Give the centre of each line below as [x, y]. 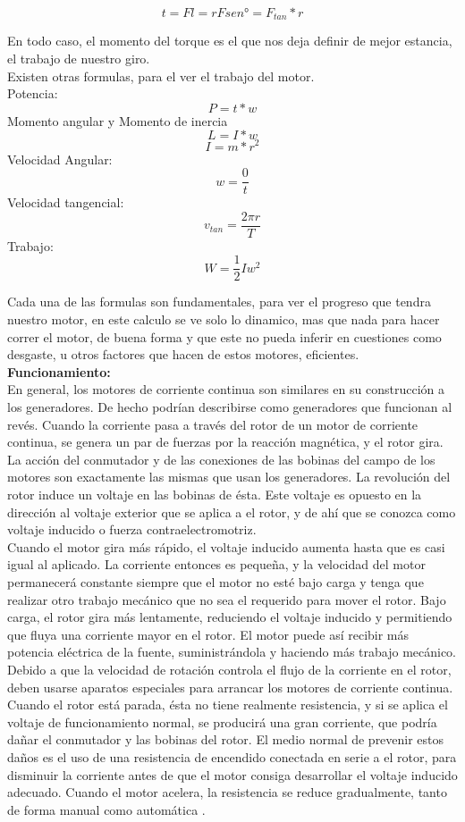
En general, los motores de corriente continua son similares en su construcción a [226, 389]
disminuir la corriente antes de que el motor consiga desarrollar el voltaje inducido [232, 774]
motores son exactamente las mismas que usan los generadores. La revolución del [229, 477]
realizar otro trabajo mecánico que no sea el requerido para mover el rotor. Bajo [227, 599]
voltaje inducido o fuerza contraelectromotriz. [132, 529]
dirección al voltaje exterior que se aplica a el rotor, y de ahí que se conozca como [232, 512]
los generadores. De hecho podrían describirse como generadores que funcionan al [230, 407]
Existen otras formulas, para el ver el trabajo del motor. [161, 75]
